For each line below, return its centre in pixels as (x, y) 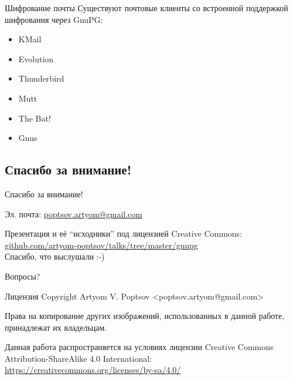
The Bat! (35, 118)
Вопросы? (23, 276)
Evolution (36, 58)
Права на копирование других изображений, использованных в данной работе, (145, 316)
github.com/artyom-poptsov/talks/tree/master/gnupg (101, 245)
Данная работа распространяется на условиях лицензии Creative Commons (139, 347)
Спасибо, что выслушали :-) (55, 256)
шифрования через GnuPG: (54, 19)
